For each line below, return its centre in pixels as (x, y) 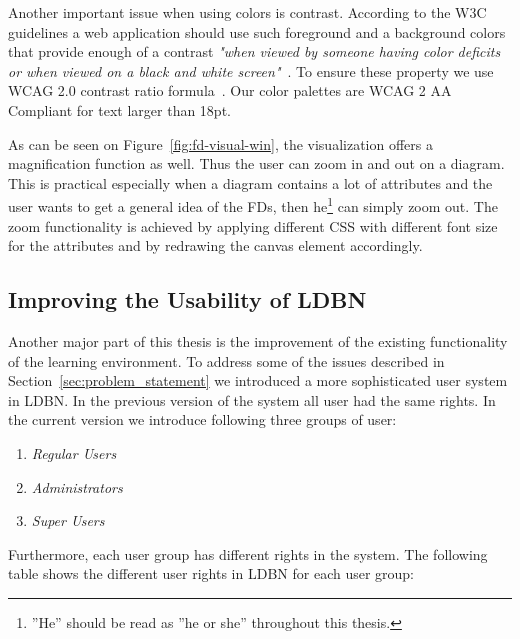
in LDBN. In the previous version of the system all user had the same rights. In (252, 399)
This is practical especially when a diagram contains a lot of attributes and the (250, 182)
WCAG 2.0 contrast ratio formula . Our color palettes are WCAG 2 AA (230, 90)
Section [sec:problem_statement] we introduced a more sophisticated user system (258, 380)
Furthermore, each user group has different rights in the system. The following (248, 553)
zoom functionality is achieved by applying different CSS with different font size (253, 225)
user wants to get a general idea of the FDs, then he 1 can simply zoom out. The (253, 204)
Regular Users (74, 452)
